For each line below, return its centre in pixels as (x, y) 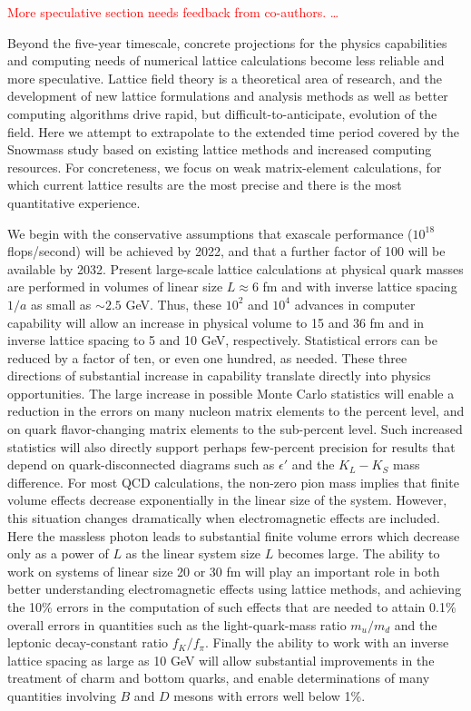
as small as (61, 304)
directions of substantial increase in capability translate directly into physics (219, 375)
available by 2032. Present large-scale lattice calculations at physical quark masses (235, 268)
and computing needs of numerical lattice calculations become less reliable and (226, 60)
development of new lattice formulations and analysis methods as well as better (228, 96)
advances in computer (355, 304)
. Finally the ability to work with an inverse (327, 642)
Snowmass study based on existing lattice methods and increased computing (220, 149)
